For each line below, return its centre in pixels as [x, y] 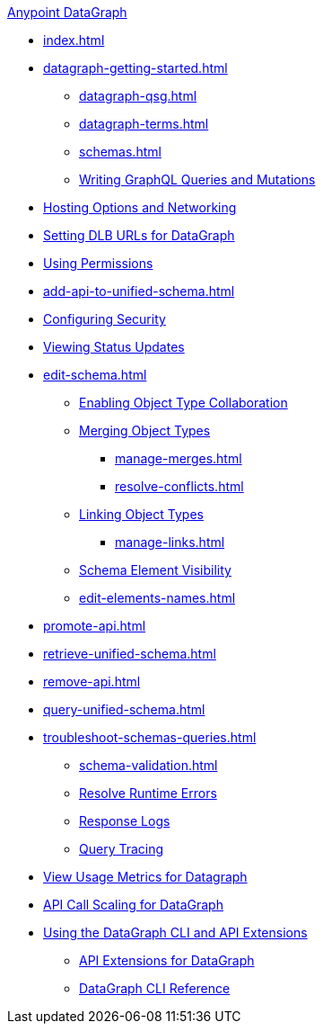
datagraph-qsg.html [138, 96]
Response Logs [125, 821]
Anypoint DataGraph [67, 12]
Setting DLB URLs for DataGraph [139, 235]
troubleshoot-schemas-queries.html [150, 737]
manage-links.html [170, 542]
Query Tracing [122, 849]
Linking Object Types [141, 514]
